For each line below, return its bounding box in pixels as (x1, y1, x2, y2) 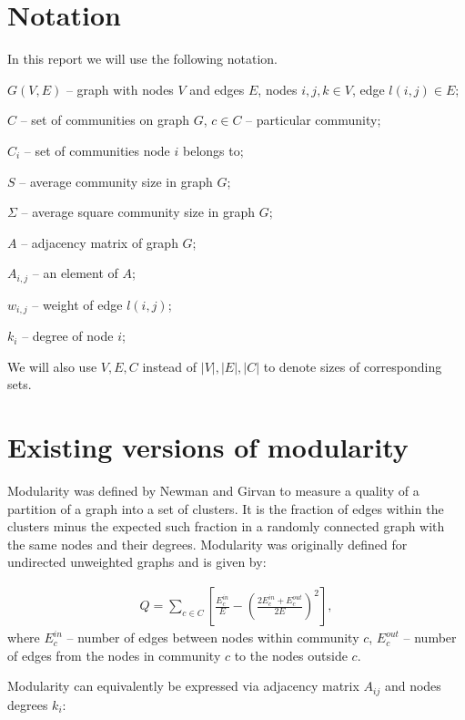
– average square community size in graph (21, 202, 256, 221)
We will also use (7, 356, 97, 375)
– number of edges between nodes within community (66, 628, 359, 647)
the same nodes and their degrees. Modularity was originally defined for (7, 534, 408, 553)
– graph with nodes (66, 79, 174, 98)
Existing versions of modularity (7, 428, 409, 466)
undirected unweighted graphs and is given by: (7, 552, 267, 571)
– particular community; (246, 110, 381, 129)
